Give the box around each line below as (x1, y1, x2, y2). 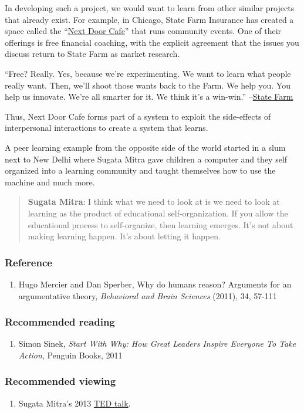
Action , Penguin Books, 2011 (18, 348, 123, 361)
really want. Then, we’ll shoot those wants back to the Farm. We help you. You (5, 79, 291, 91)
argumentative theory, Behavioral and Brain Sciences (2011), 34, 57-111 (18, 289, 277, 302)
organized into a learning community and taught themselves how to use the (5, 164, 276, 177)
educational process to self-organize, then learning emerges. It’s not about (28, 218, 293, 231)
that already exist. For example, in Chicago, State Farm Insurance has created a (5, 13, 294, 25)
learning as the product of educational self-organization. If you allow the (28, 206, 288, 219)
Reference (5, 255, 52, 269)
